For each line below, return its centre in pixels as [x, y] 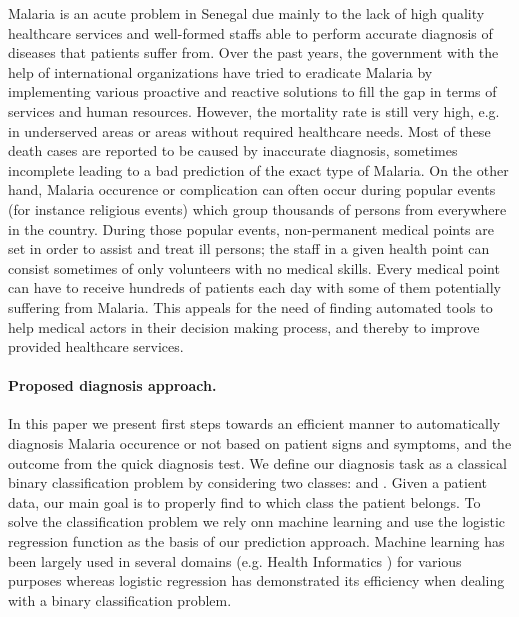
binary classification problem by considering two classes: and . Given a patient [248, 482]
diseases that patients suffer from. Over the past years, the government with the [253, 52]
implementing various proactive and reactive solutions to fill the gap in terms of [252, 91]
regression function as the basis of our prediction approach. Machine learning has [256, 541]
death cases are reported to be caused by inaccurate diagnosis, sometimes [233, 150]
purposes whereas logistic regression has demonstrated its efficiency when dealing [256, 580]
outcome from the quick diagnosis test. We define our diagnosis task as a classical [257, 462]
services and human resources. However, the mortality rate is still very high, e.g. [254, 110]
